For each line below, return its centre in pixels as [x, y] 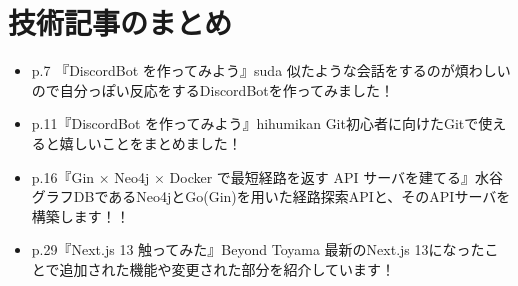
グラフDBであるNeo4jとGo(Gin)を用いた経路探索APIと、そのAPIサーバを [271, 196]
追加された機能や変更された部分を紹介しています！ [227, 268]
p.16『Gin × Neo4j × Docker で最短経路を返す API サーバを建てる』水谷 [267, 176]
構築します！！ [80, 215]
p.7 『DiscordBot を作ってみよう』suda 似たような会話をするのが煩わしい [271, 70]
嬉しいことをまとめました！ [150, 142]
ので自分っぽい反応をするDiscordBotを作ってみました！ [213, 89]
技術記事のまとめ [120, 22]
